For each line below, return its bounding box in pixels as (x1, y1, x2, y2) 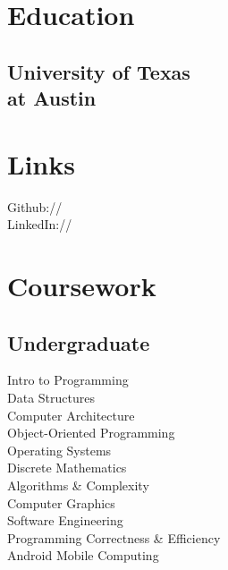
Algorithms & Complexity (7, 476, 149, 494)
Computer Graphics (7, 493, 115, 512)
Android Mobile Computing (7, 546, 159, 565)
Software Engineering (7, 511, 123, 530)
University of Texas (7, 57, 190, 85)
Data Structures (7, 388, 95, 407)
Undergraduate (7, 328, 150, 356)
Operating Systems (7, 440, 112, 459)
